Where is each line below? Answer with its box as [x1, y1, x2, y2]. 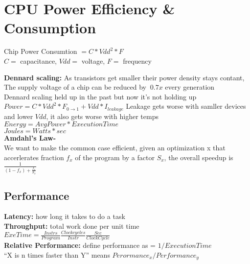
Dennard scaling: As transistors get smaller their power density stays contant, [4, 72, 245, 82]
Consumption [4, 18, 96, 38]
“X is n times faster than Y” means [4, 249, 110, 260]
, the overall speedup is [164, 152, 233, 162]
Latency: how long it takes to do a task [4, 211, 125, 221]
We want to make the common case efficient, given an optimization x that [4, 142, 226, 152]
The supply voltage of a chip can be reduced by [4, 82, 147, 92]
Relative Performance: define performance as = [4, 240, 156, 250]
